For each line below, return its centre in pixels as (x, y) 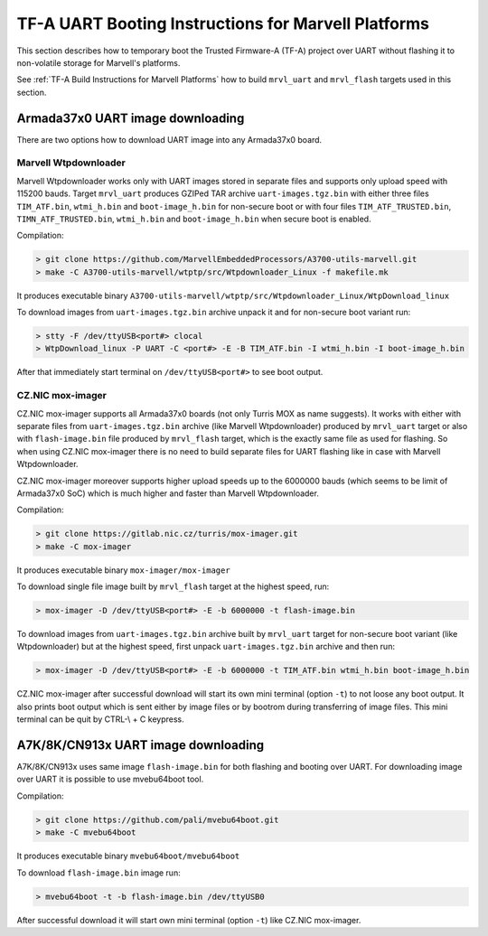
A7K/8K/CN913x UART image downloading (141, 745)
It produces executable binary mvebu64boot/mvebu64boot (128, 856)
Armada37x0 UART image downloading (131, 118)
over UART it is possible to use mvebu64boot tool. (110, 779)
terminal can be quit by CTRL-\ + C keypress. (100, 719)
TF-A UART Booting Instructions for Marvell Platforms (223, 23)
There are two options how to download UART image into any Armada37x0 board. (169, 139)
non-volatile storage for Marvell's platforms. (99, 62)
